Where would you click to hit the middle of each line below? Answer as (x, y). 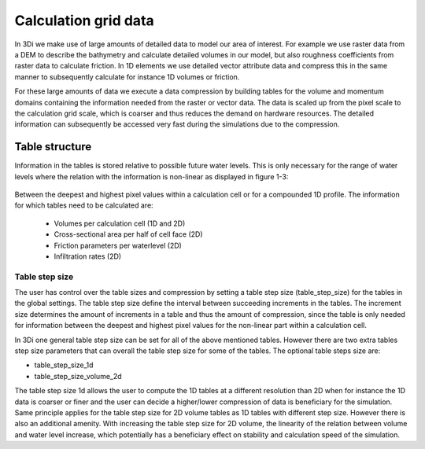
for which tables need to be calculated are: (84, 205)
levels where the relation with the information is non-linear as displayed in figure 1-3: (152, 176)
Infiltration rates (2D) (88, 256)
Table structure (53, 147)
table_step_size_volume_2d (78, 376)
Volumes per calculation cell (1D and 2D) (120, 223)
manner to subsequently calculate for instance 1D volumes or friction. (127, 77)
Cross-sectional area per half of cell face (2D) (129, 234)
